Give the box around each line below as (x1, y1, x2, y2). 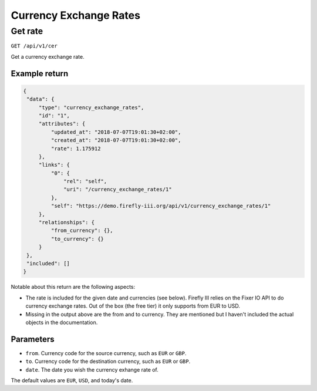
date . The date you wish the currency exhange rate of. (25, 366, 158, 373)
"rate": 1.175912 (50, 145, 101, 152)
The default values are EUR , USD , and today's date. (11, 377, 133, 384)
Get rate (11, 26, 43, 36)
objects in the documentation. (25, 319, 98, 326)
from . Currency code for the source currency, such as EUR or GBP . (25, 349, 187, 356)
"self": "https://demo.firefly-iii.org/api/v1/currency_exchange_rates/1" (50, 203, 271, 210)
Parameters (11, 334, 55, 344)
